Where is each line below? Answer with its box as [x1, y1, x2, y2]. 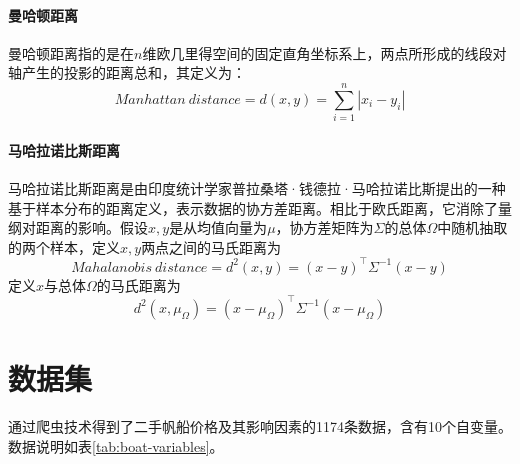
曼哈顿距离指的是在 [8, 42, 134, 63]
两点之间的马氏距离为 [141, 236, 282, 257]
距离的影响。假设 [35, 217, 148, 238]
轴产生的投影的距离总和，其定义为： [8, 62, 246, 83]
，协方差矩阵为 [275, 217, 374, 238]
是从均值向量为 [169, 217, 268, 238]
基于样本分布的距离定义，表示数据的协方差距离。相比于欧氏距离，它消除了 [8, 197, 498, 218]
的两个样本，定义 [8, 236, 120, 257]
